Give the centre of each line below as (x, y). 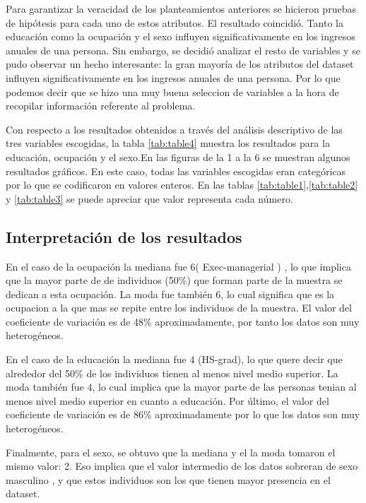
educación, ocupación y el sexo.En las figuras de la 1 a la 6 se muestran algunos (178, 156)
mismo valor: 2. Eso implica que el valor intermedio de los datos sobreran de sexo (182, 466)
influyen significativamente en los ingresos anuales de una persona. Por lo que (173, 77)
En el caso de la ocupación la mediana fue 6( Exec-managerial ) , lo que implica (178, 266)
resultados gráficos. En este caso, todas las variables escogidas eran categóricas (176, 171)
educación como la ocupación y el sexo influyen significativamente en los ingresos (181, 36)
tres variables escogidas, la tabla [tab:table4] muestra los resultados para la (168, 143)
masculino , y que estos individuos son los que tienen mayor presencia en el (168, 479)
